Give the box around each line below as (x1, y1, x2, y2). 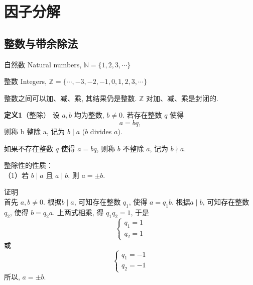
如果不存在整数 (4, 143, 53, 153)
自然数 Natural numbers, (4, 59, 82, 69)
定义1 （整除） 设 (4, 110, 60, 120)
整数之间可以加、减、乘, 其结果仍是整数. (4, 92, 137, 103)
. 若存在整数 (122, 110, 162, 120)
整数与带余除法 (4, 35, 78, 51)
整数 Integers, (4, 76, 47, 86)
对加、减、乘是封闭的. (146, 92, 219, 103)
